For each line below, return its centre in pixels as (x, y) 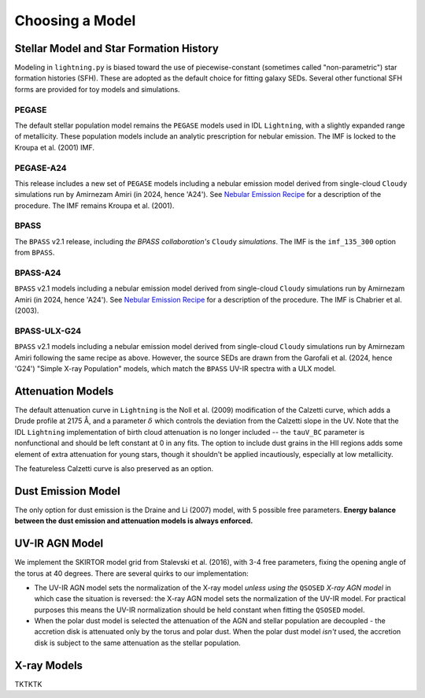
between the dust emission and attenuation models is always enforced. (134, 521)
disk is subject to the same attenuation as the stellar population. (138, 643)
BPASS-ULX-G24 (48, 331)
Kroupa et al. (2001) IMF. (54, 147)
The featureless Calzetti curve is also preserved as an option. (114, 468)
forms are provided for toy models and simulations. (97, 89)
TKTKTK (28, 684)
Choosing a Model (75, 20)
